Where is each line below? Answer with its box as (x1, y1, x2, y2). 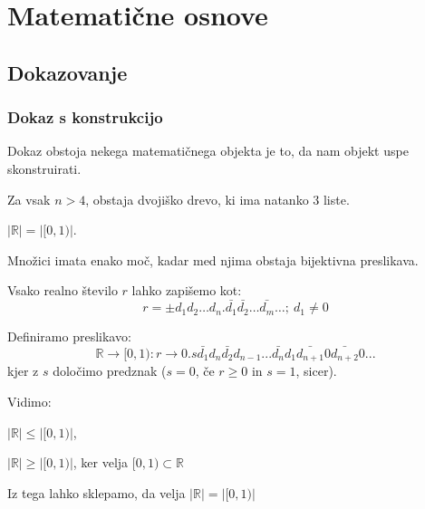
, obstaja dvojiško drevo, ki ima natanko (85, 189, 309, 208)
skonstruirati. (7, 158, 82, 178)
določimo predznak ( (53, 361, 167, 380)
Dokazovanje (7, 58, 128, 86)
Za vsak (7, 189, 51, 208)
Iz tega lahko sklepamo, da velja (7, 483, 186, 502)
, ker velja (72, 453, 129, 472)
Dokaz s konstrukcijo (7, 106, 163, 129)
